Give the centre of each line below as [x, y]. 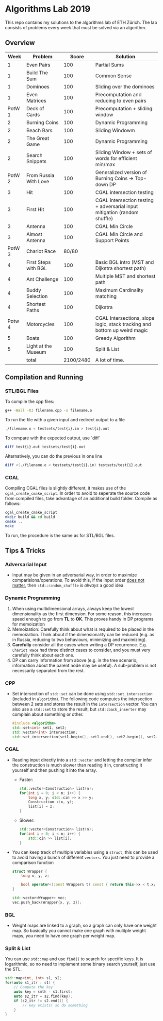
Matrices [36, 101]
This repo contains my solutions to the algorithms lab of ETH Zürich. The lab [81, 22]
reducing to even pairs [121, 101]
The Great [38, 138]
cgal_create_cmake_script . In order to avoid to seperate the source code [78, 493]
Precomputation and [118, 94]
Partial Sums [110, 65]
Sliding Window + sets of [124, 152]
